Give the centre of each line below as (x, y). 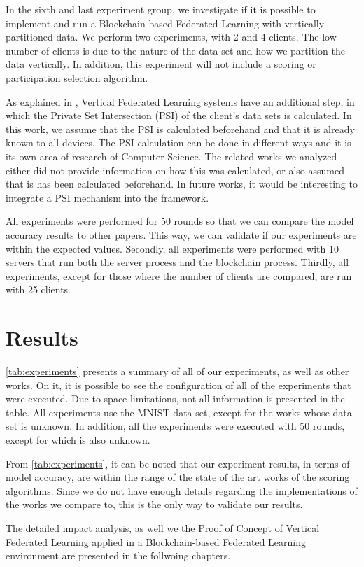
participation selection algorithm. (77, 77)
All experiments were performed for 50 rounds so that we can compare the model (180, 221)
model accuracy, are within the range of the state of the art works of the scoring (178, 477)
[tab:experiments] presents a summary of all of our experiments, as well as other (177, 371)
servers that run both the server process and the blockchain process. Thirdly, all (177, 262)
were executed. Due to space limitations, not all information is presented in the (175, 399)
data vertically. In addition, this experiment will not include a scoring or (161, 64)
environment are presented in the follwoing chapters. (118, 555)
